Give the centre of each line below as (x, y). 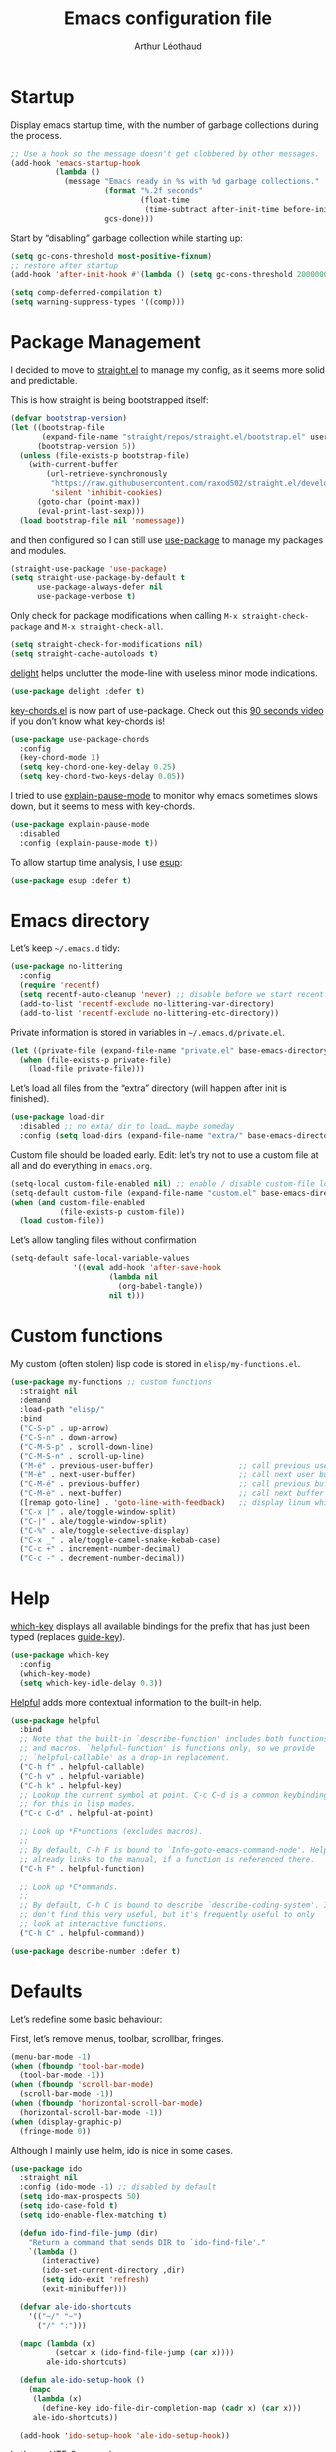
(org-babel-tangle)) (160, 1286)
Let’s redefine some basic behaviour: (86, 2019)
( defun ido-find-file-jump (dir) (89, 2233)
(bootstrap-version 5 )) (86, 446)
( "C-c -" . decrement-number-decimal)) (102, 1558)
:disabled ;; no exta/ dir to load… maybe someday (127, 1127)
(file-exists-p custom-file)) (122, 1212)
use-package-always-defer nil (99, 587)
